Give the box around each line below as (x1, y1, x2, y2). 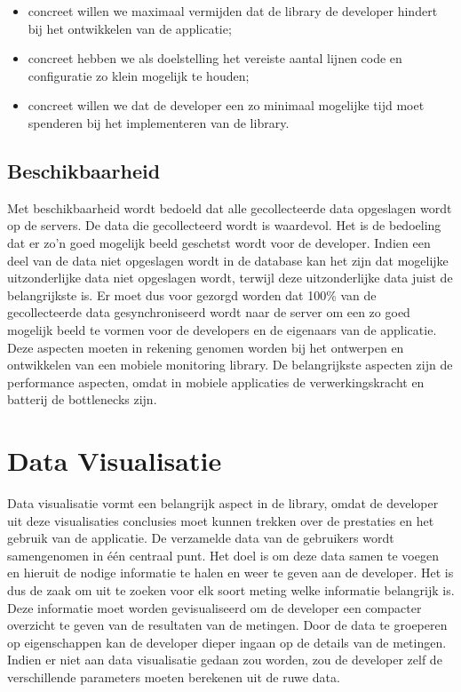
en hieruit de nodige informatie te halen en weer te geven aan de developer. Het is (7, 563, 454, 582)
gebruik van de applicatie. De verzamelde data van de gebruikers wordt (7, 529, 394, 547)
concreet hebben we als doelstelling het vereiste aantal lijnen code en (28, 49, 402, 68)
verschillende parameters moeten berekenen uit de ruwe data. (7, 667, 340, 686)
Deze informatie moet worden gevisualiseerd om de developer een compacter (7, 598, 422, 616)
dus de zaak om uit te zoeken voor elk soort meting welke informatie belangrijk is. (7, 580, 455, 599)
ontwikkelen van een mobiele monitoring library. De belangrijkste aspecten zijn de (7, 355, 453, 374)
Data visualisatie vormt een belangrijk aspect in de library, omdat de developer (7, 494, 439, 513)
